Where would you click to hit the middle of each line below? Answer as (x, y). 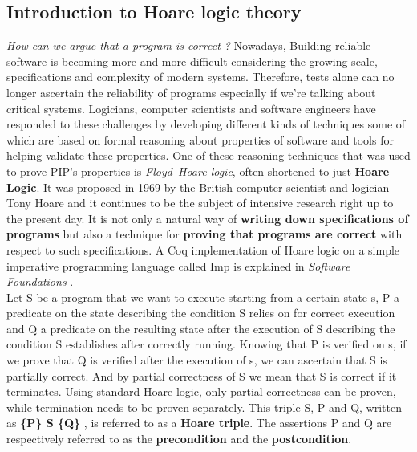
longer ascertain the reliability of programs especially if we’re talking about (191, 92)
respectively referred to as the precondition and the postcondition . (179, 439)
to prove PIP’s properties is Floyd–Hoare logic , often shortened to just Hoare (198, 171)
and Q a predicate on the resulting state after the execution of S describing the (201, 328)
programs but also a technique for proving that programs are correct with (204, 234)
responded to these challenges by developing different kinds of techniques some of (206, 124)
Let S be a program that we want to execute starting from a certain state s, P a (203, 297)
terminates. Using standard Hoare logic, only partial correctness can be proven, (201, 391)
